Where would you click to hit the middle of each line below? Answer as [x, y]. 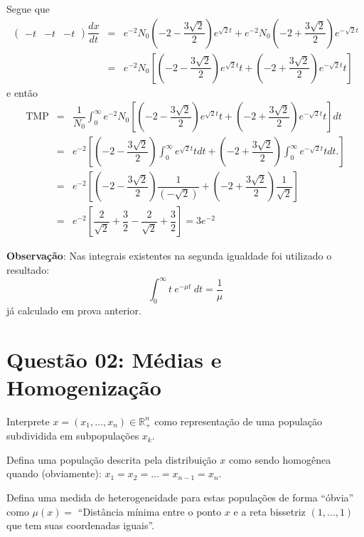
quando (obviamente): [54, 473]
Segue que [28, 9]
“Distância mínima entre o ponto [150, 511]
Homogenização [84, 387]
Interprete [28, 421]
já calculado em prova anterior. [74, 310]
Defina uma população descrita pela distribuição [112, 459]
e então [22, 92]
